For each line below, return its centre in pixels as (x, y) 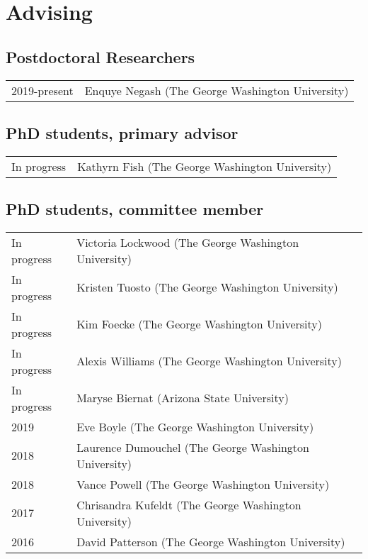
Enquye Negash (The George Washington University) (217, 90)
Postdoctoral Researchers (100, 56)
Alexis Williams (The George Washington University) (209, 361)
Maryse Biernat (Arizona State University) (183, 398)
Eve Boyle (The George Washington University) (195, 426)
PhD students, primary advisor (122, 132)
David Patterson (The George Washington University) (211, 541)
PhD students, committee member (135, 209)
